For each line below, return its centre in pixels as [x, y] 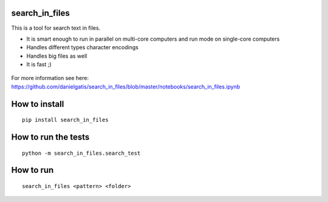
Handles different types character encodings [83, 47]
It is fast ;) [39, 64]
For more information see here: [50, 78]
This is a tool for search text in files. [56, 28]
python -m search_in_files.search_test [81, 153]
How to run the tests [50, 137]
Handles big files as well [57, 56]
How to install [38, 104]
